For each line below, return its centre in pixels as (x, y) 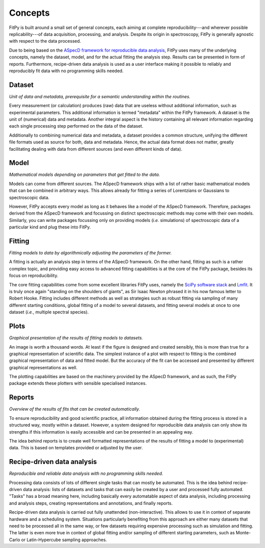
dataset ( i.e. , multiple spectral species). (49, 312)
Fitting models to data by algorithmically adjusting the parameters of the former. (90, 253)
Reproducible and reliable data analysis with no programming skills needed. (86, 473)
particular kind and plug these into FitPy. (50, 227)
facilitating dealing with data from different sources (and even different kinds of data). (96, 149)
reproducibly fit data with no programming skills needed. (66, 71)
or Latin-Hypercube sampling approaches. (64, 540)
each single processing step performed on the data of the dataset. (76, 126)
